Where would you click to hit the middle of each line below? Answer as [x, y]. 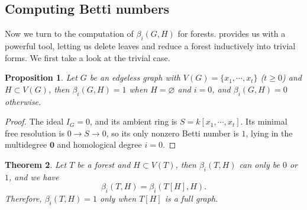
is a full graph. [191, 198]
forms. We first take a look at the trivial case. [88, 57]
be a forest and [104, 164]
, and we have [34, 176]
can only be [259, 164]
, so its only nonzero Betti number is [172, 133]
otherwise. [23, 101]
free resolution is [35, 133]
